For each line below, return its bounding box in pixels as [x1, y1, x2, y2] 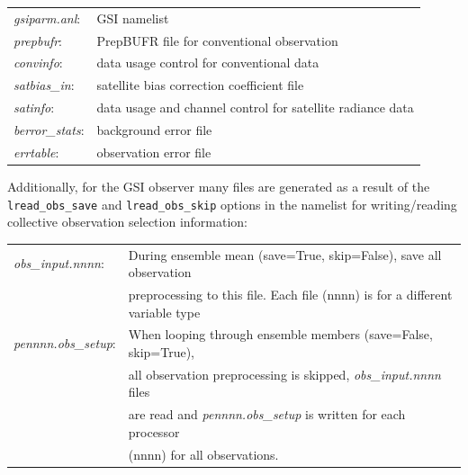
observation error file [96, 142, 211, 161]
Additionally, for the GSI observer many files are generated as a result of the [7, 176, 430, 195]
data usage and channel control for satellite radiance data [96, 98, 414, 117]
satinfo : [13, 98, 55, 117]
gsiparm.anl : [13, 8, 81, 27]
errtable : [13, 142, 59, 161]
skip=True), [128, 342, 195, 361]
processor [128, 422, 180, 441]
